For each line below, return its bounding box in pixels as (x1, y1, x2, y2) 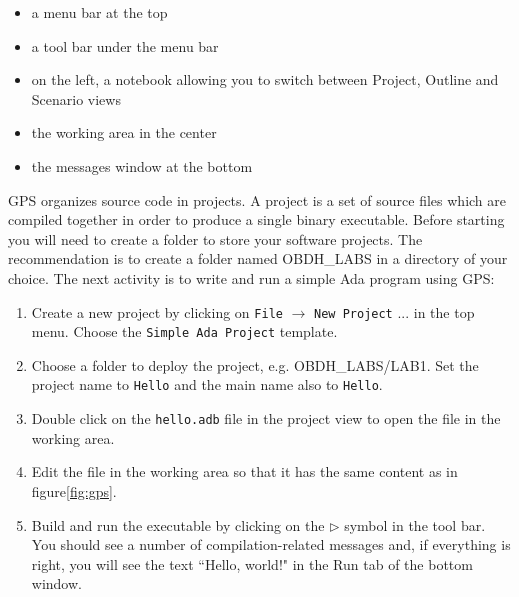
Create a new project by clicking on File (31, 301, 283, 322)
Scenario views (31, 88, 121, 109)
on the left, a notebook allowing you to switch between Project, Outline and (31, 69, 499, 90)
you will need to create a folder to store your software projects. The (8, 228, 423, 249)
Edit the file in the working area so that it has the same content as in (31, 461, 458, 482)
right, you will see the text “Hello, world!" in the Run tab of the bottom (31, 553, 473, 574)
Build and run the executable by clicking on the (31, 514, 325, 535)
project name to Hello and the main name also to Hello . (31, 374, 383, 395)
